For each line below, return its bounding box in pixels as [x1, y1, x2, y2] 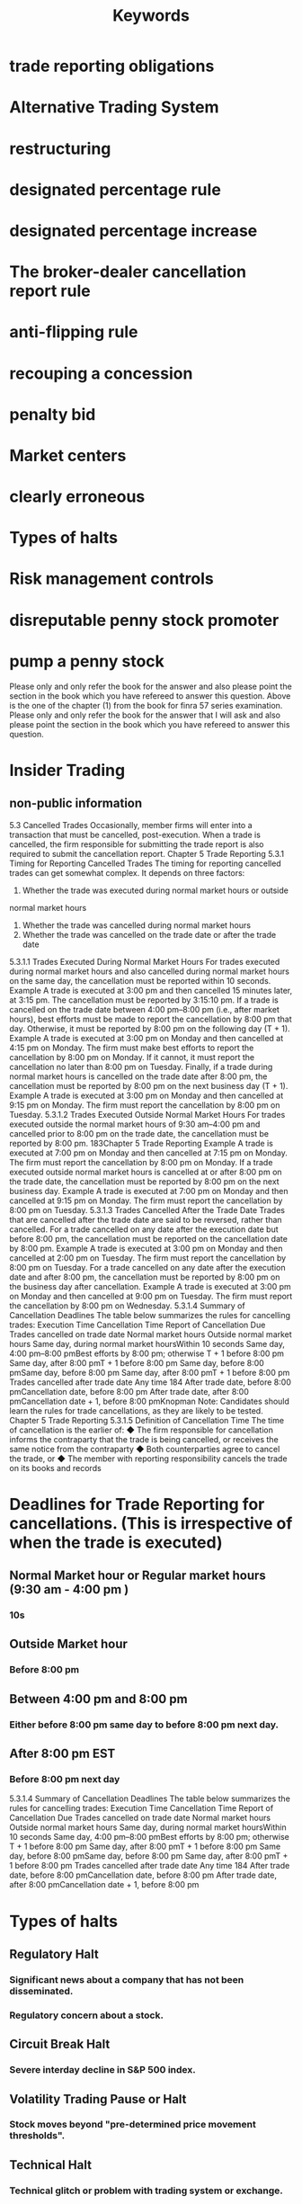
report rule [9, 281, 92, 301]
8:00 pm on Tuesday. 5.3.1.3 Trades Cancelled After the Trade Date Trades [9, 1204, 286, 1215]
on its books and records [9, 1462, 102, 1473]
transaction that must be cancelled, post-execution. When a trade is [9, 829, 261, 840]
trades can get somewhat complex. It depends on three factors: [9, 867, 245, 878]
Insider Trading [9, 760, 126, 781]
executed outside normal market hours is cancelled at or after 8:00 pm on [9, 1166, 282, 1177]
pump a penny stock [9, 651, 164, 671]
